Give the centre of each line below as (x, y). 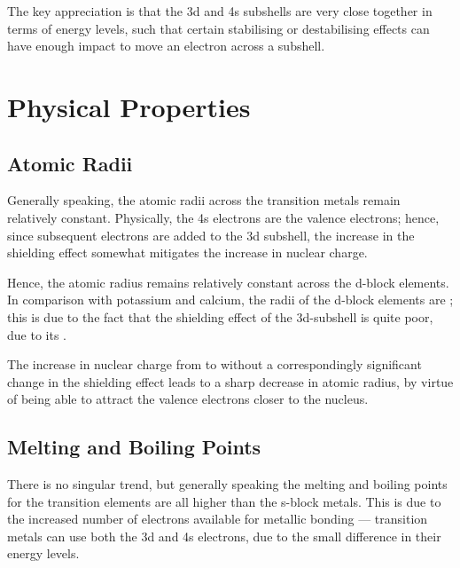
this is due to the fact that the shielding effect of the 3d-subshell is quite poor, (220, 316)
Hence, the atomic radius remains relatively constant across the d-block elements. (228, 282)
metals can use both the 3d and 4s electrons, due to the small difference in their (224, 536)
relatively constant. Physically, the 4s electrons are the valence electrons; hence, (223, 217)
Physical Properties (129, 106)
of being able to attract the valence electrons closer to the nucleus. (188, 399)
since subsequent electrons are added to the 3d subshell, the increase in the (211, 235)
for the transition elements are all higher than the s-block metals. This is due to (224, 501)
